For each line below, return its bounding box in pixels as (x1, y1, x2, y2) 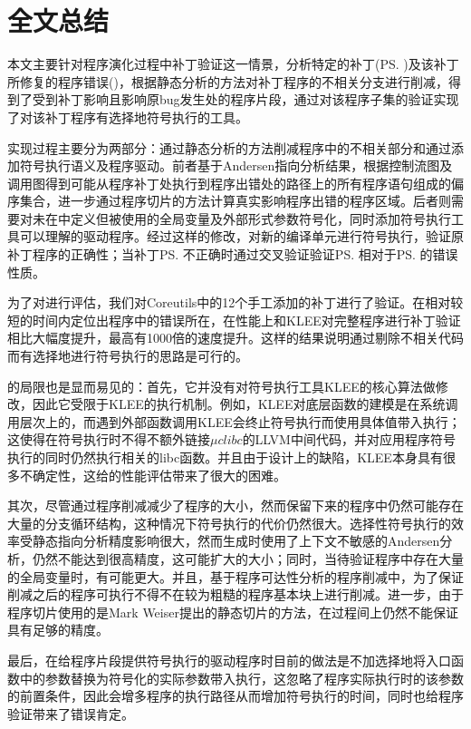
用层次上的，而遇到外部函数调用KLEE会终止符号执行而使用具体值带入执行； (7, 412, 461, 431)
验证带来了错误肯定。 (7, 704, 134, 723)
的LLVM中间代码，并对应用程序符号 (242, 430, 456, 449)
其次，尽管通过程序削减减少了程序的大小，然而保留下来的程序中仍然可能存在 (7, 496, 464, 515)
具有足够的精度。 (7, 620, 109, 639)
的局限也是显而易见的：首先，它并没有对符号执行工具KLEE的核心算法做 (7, 376, 436, 395)
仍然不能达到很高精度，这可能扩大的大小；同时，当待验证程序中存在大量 (32, 549, 464, 568)
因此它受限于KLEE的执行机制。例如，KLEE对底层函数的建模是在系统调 (32, 394, 458, 413)
